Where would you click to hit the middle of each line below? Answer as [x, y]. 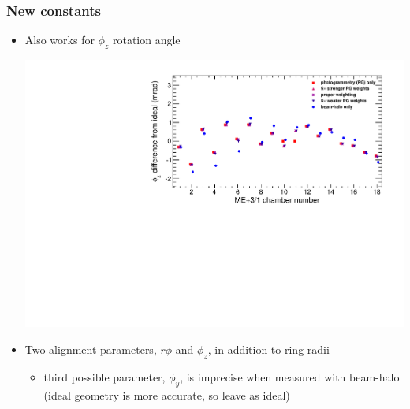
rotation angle [146, 40]
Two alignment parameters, [91, 349]
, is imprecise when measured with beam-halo [290, 376]
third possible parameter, [104, 376]
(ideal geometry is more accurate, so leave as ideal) [167, 394]
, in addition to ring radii [268, 349]
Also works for [60, 40]
